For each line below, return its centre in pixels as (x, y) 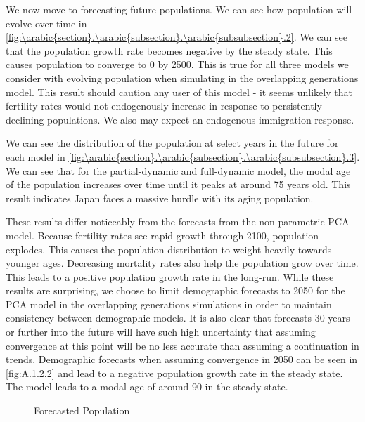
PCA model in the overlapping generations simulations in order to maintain (169, 304)
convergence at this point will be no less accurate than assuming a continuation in (182, 345)
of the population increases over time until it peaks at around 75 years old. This (178, 184)
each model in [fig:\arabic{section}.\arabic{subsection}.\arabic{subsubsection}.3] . (183, 156)
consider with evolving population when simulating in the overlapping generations (182, 78)
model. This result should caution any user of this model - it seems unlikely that (179, 92)
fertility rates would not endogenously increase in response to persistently (164, 106)
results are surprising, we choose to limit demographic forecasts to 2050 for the (175, 290)
